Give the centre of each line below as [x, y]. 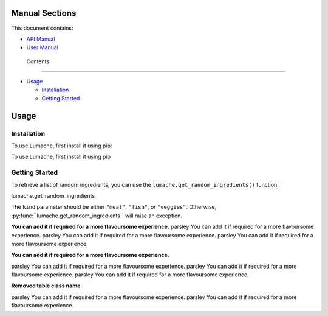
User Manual [43, 47]
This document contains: [42, 28]
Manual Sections [44, 13]
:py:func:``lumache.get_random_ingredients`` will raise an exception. [97, 216]
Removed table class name [46, 286]
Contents [38, 61]
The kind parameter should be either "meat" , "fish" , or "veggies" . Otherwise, [114, 207]
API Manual [41, 39]
